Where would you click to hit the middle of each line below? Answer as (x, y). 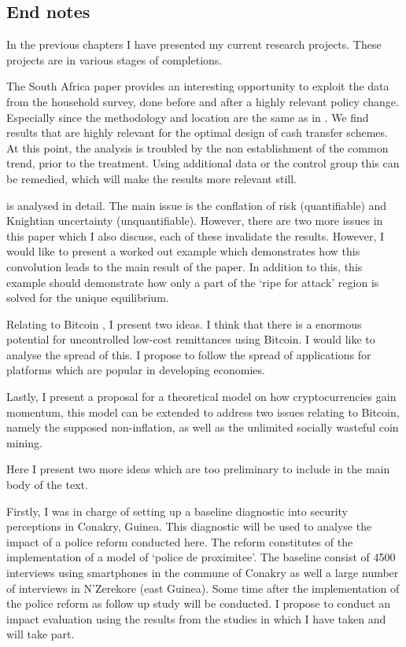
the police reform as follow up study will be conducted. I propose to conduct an (199, 603)
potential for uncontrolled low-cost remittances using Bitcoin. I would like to (191, 339)
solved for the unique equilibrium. (88, 298)
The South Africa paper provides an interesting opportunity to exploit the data (198, 86)
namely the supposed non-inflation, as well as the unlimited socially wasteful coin (203, 427)
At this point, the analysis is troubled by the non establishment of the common (197, 147)
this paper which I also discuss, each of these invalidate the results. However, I (196, 235)
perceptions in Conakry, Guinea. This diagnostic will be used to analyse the (189, 526)
